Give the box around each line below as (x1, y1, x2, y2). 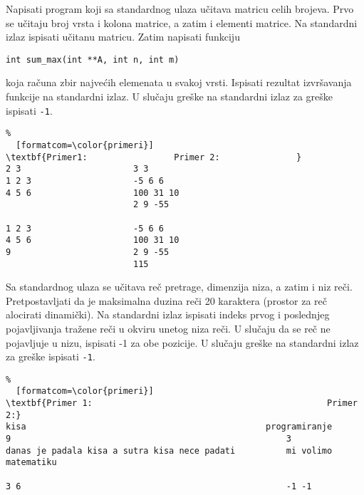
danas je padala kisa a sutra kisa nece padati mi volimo (6, 445, 333, 456)
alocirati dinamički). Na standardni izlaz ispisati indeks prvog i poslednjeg (6, 307, 330, 322)
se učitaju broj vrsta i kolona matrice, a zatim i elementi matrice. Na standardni (6, 15, 358, 30)
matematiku (6, 457, 57, 468)
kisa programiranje (6, 422, 333, 432)
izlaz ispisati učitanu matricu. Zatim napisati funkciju (6, 29, 240, 44)
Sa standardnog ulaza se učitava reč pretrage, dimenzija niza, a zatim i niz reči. (6, 279, 353, 294)
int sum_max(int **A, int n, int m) (6, 54, 180, 65)
